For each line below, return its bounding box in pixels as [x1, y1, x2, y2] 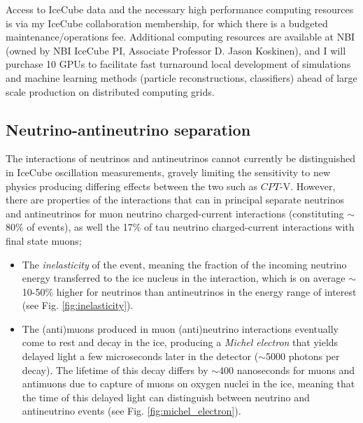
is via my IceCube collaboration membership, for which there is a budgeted [6, 15, 328, 30]
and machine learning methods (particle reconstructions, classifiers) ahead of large [6, 70, 357, 85]
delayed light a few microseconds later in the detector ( [22, 349, 259, 364]
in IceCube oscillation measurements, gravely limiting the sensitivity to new [6, 164, 330, 179]
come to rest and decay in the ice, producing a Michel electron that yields [22, 335, 339, 350]
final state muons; [6, 233, 82, 248]
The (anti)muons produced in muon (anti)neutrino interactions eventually [22, 321, 339, 336]
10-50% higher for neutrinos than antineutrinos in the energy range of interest [22, 284, 357, 299]
